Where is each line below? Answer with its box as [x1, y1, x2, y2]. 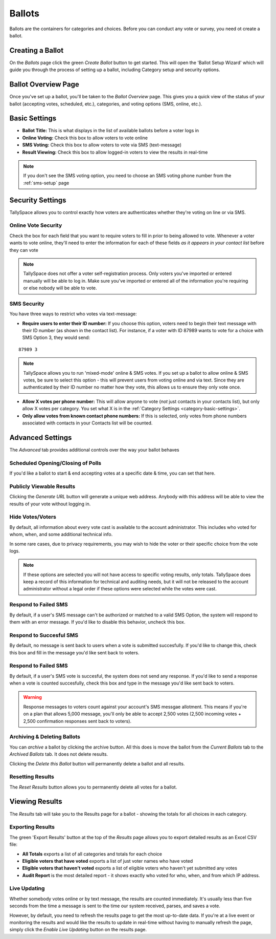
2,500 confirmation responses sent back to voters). [23, 718, 132, 724]
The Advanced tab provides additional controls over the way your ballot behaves [9, 446, 179, 453]
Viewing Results [9, 797, 62, 806]
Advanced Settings [9, 433, 72, 442]
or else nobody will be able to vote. [23, 285, 97, 291]
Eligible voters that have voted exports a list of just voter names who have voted [22, 858, 193, 864]
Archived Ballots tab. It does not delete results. [9, 751, 108, 757]
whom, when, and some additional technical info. [9, 531, 113, 538]
